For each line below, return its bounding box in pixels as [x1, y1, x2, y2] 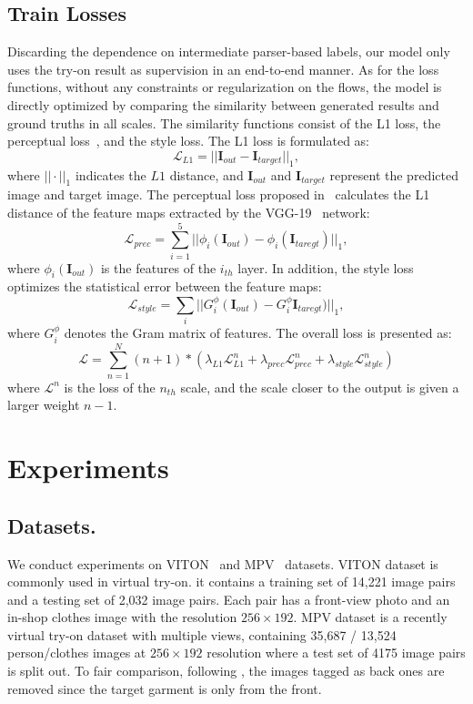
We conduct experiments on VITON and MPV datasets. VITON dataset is [7, 554, 438, 573]
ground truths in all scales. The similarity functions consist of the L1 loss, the [7, 113, 441, 132]
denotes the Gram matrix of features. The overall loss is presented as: [64, 323, 452, 342]
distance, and [169, 165, 244, 184]
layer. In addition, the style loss [237, 258, 414, 277]
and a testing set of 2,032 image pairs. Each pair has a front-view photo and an [7, 589, 450, 608]
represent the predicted [329, 165, 458, 184]
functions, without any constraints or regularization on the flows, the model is [7, 77, 442, 97]
